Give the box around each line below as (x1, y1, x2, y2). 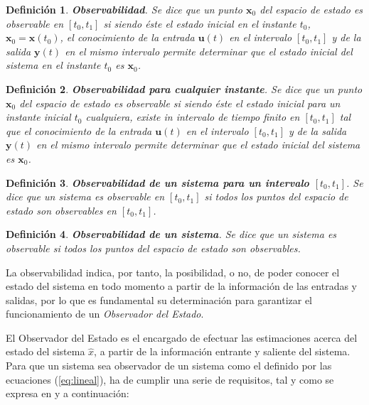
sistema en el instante (6, 58, 101, 72)
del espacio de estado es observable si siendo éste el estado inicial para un (19, 95, 341, 110)
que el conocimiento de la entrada (6, 123, 152, 138)
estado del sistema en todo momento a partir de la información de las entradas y (6, 279, 358, 293)
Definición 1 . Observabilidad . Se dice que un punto (6, 2, 242, 16)
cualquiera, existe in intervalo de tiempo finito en (85, 109, 300, 124)
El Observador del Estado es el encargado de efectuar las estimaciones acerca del (6, 330, 358, 345)
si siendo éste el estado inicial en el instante (103, 16, 296, 31)
